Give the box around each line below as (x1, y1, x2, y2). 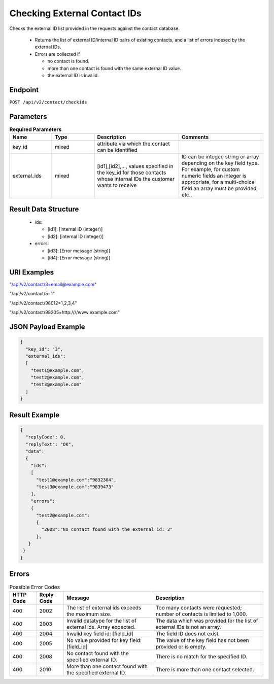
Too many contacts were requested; (155, 604, 242, 611)
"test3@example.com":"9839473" (36, 484, 114, 490)
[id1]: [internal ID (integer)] (47, 226, 103, 232)
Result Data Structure (9, 204, 79, 213)
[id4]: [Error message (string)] (47, 255, 111, 261)
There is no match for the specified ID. (155, 653, 248, 660)
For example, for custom (181, 166, 240, 173)
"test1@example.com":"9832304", (36, 477, 117, 483)
